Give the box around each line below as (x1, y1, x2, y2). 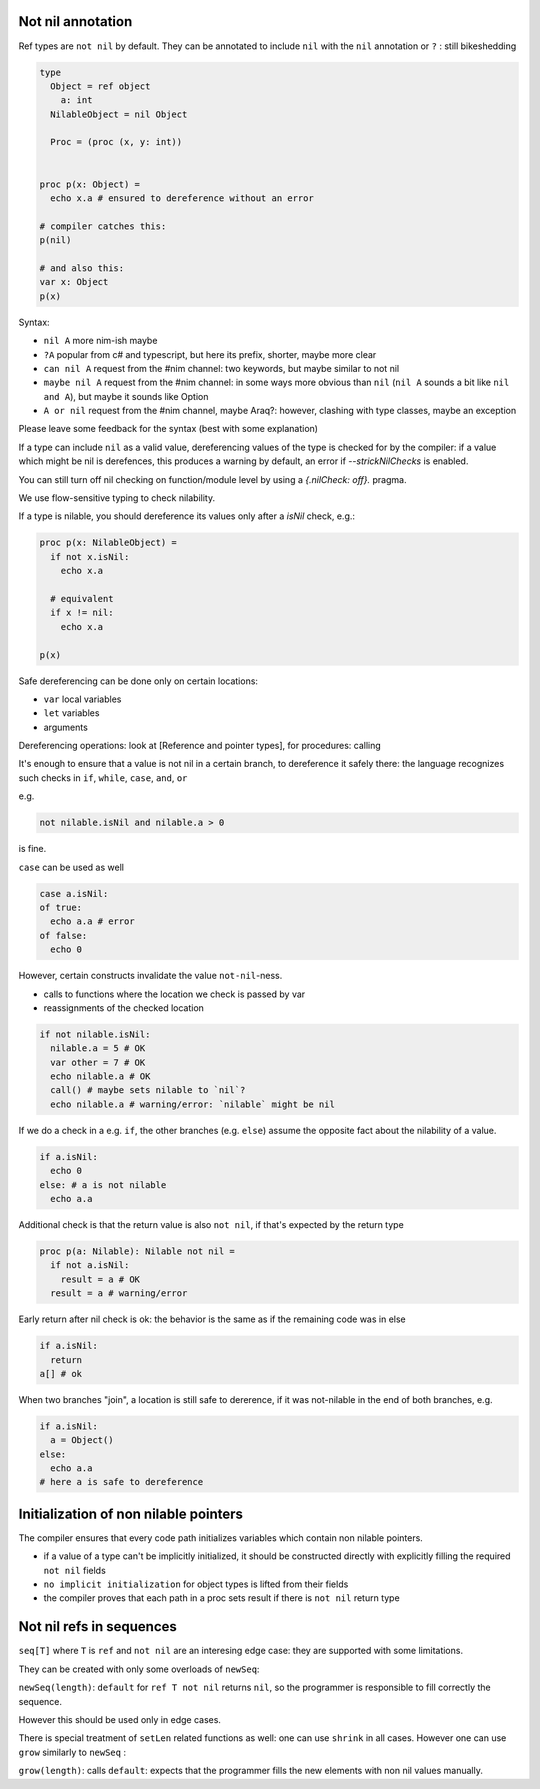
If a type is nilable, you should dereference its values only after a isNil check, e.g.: (18, 510, 355, 522)
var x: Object (39, 276, 109, 288)
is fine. (18, 843, 47, 855)
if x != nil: (50, 607, 114, 619)
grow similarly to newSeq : (18, 1746, 127, 1758)
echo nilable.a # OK (50, 1071, 151, 1082)
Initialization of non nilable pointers (18, 1505, 244, 1522)
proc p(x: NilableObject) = (39, 537, 177, 549)
